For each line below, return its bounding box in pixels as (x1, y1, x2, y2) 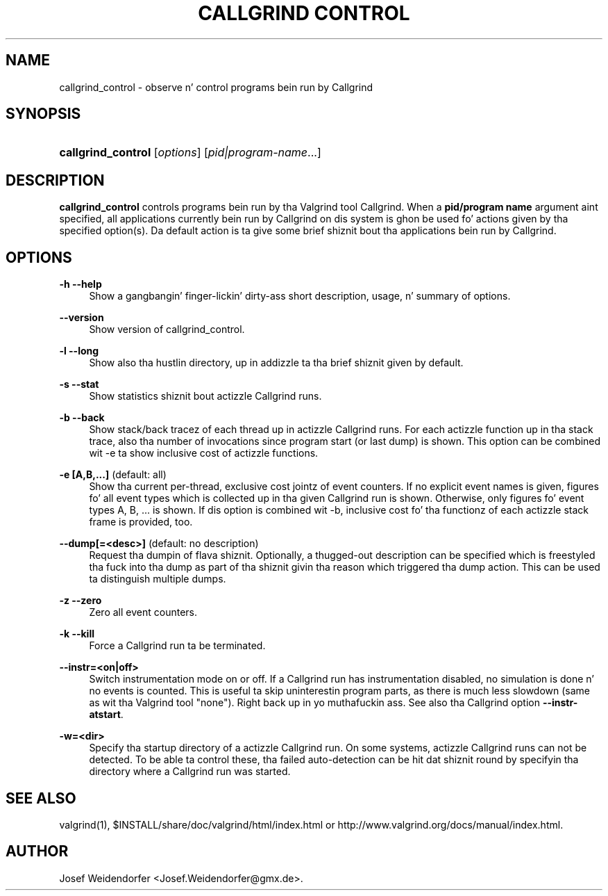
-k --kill (59, 628, 94, 640)
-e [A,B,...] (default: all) (59, 469, 167, 481)
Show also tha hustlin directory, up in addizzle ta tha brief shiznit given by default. (89, 357, 464, 369)
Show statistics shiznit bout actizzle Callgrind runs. (89, 390, 322, 402)
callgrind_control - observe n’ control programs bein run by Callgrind (59, 81, 373, 93)
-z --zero (59, 594, 102, 607)
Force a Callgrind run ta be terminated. (89, 640, 266, 652)
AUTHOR (6, 842, 69, 861)
